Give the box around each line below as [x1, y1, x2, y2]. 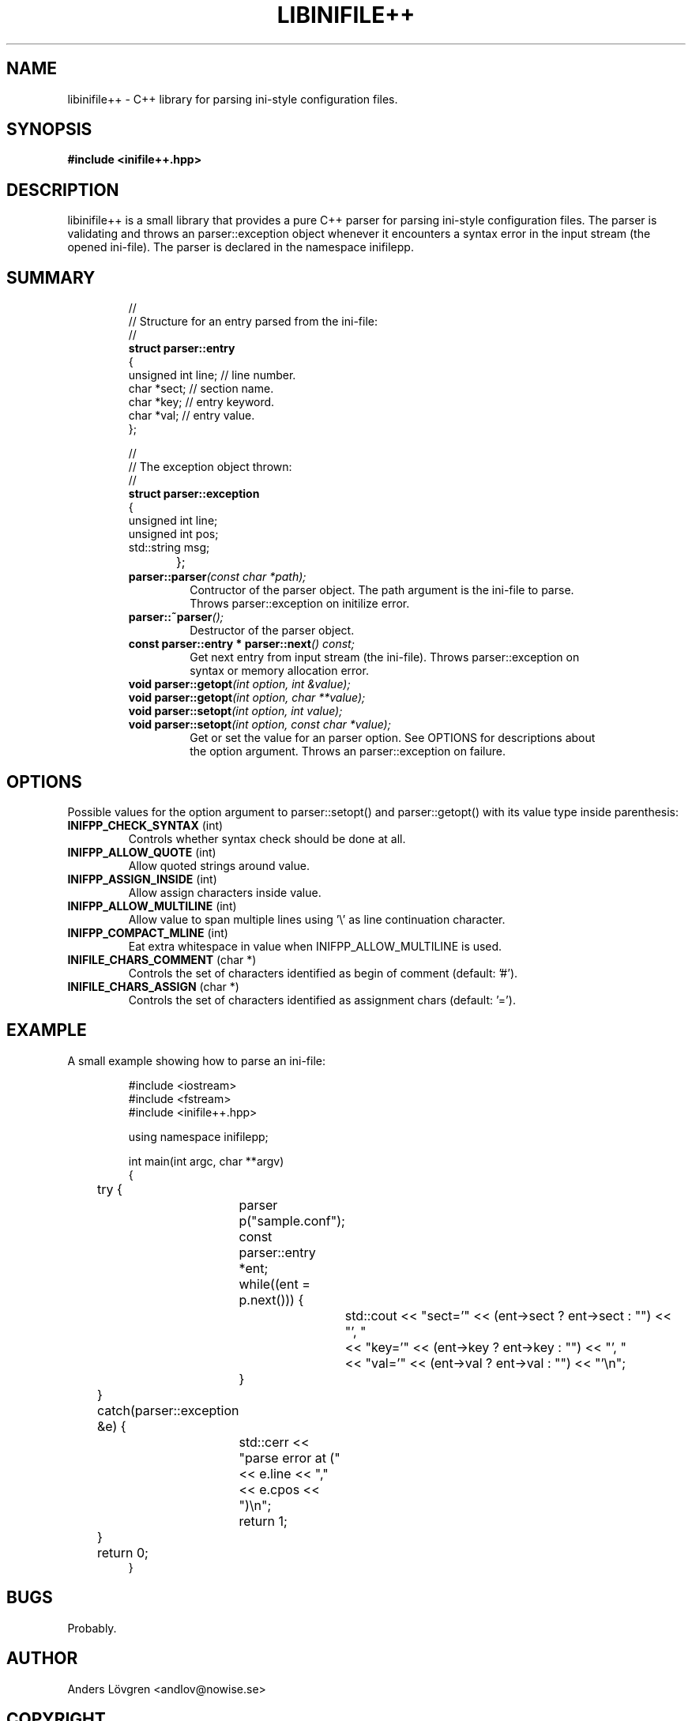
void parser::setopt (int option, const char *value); [128, 717, 391, 732]
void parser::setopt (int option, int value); [128, 704, 343, 718]
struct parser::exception [128, 487, 260, 501]
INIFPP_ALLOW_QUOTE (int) [67, 845, 216, 859]
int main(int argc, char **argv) [128, 1154, 284, 1168]
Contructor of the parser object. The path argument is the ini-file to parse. [190, 583, 574, 597]
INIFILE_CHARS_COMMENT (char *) [67, 952, 257, 966]
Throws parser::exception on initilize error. [190, 597, 410, 611]
